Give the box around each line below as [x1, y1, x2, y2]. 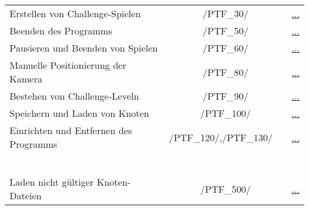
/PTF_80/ [203, 65, 248, 79]
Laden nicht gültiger [10, 175, 94, 189]
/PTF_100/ [200, 106, 251, 120]
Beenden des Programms [10, 24, 112, 37]
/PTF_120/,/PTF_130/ [169, 130, 273, 144]
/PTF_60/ [203, 41, 248, 55]
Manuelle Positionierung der [10, 58, 127, 72]
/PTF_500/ [200, 182, 251, 196]
